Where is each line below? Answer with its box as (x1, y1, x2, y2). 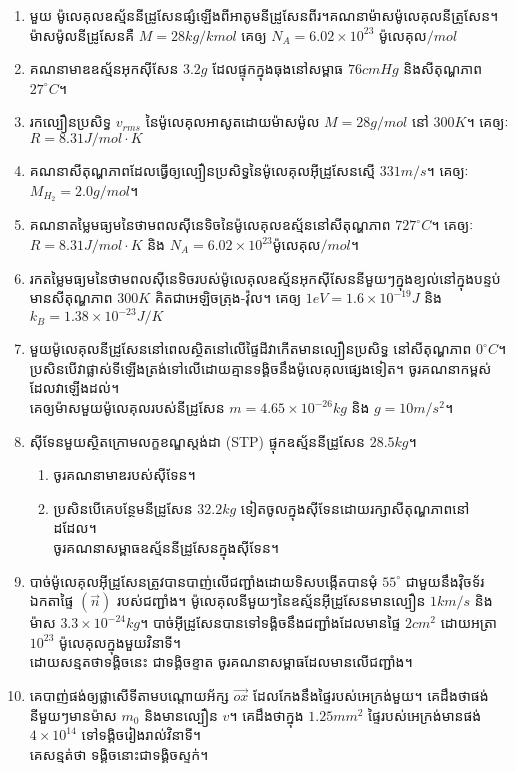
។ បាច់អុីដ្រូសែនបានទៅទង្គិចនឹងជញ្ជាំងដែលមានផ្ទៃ (140, 612, 401, 633)
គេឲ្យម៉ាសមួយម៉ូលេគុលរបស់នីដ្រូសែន (29, 397, 225, 418)
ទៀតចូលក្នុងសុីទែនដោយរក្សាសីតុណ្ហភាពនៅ (240, 497, 470, 518)
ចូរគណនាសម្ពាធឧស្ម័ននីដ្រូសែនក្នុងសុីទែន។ (53, 537, 280, 558)
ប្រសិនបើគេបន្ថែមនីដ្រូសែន (53, 497, 193, 518)
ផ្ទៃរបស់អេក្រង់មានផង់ (368, 704, 482, 725)
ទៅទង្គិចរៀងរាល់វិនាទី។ (81, 724, 202, 745)
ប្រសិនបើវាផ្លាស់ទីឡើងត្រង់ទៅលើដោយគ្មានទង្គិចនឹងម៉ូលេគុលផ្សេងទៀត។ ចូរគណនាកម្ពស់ (29, 357, 492, 378)
